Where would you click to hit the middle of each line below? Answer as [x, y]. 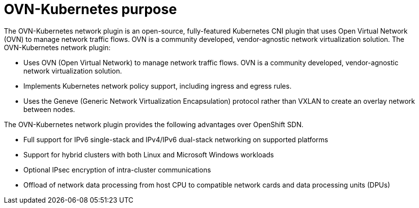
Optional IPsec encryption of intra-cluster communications [117, 170]
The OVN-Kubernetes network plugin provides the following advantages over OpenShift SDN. [154, 124]
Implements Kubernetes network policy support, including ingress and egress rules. [157, 86]
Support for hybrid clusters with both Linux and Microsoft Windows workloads [149, 154]
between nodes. [49, 109]
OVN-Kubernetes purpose [91, 9]
